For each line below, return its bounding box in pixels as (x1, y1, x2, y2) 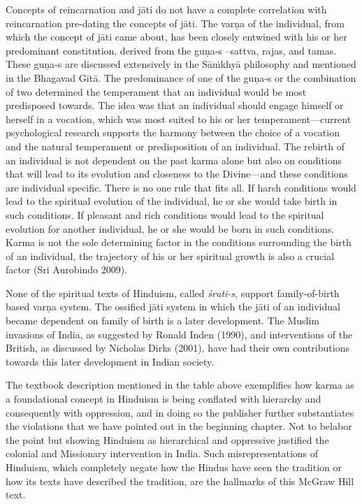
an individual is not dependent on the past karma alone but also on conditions (6, 152, 342, 167)
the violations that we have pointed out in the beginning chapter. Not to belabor (6, 419, 352, 433)
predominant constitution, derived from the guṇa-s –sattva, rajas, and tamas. (6, 43, 337, 57)
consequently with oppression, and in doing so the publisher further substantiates (6, 405, 354, 419)
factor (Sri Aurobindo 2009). (6, 262, 127, 277)
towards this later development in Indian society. (6, 354, 215, 368)
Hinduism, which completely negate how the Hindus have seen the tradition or (6, 460, 342, 474)
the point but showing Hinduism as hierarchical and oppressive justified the (6, 432, 329, 447)
